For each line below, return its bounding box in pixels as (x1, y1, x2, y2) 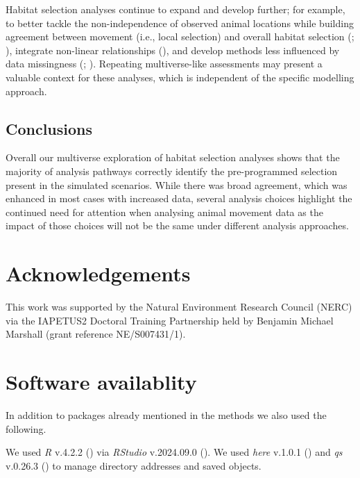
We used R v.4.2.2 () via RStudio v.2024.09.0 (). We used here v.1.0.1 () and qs (6, 445, 343, 459)
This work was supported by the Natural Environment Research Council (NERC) (6, 299, 352, 314)
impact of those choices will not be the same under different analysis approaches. (6, 218, 349, 233)
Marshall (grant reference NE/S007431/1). (6, 327, 186, 341)
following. (6, 421, 46, 436)
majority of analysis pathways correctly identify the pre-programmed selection (6, 163, 338, 178)
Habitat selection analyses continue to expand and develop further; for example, (6, 2, 345, 16)
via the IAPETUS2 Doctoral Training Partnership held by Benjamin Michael (6, 313, 334, 327)
